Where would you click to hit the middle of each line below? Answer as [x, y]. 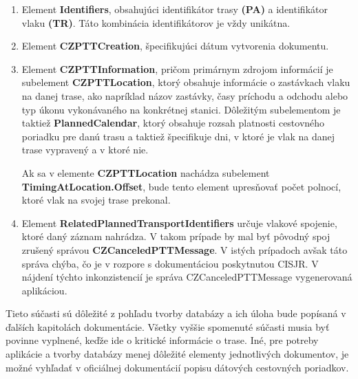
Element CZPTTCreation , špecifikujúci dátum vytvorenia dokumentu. [175, 46]
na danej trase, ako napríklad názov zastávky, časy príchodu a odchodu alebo [185, 95]
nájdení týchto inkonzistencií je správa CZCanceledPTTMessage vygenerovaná [187, 277]
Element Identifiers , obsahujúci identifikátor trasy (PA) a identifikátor [175, 9]
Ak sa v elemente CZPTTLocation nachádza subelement [146, 172]
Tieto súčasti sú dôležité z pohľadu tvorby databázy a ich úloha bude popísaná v [176, 313]
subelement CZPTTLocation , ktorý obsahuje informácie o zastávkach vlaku [186, 82]
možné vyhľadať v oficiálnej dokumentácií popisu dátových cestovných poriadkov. [177, 367]
